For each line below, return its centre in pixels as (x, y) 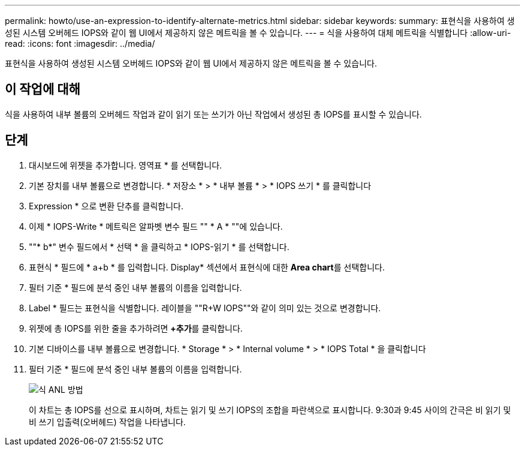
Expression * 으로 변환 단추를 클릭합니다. (106, 206)
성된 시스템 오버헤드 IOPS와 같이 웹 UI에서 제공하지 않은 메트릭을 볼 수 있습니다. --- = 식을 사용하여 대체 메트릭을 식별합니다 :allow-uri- (258, 33)
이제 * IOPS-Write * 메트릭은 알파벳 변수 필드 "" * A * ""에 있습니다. (156, 226)
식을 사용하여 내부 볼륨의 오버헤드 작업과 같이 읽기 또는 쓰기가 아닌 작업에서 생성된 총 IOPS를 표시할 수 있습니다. (213, 114)
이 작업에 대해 (43, 89)
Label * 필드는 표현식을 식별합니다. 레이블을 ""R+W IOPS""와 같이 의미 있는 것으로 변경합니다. (205, 308)
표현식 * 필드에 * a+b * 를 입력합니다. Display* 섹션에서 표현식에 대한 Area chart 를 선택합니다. (207, 267)
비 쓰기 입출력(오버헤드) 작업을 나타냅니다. (107, 422)
